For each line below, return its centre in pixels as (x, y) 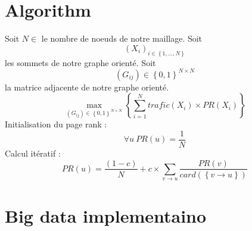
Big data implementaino (106, 215)
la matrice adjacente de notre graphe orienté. (87, 87)
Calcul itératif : (33, 153)
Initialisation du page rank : (56, 124)
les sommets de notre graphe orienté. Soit (80, 62)
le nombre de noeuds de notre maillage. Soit (122, 38)
